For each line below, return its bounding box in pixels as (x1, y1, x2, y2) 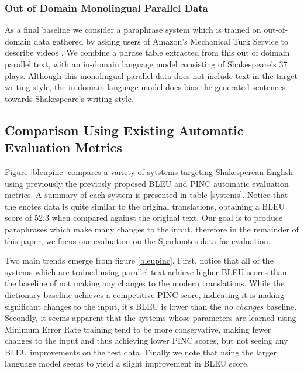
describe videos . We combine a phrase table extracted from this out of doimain (5, 46, 290, 59)
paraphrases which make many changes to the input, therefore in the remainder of (5, 223, 299, 235)
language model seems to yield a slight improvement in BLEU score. (5, 357, 250, 369)
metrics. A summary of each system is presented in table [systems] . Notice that (5, 189, 288, 201)
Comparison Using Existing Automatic (5, 121, 244, 139)
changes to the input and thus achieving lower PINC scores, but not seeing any (5, 334, 288, 347)
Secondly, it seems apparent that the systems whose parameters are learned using (5, 312, 296, 324)
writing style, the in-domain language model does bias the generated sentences (5, 81, 285, 93)
